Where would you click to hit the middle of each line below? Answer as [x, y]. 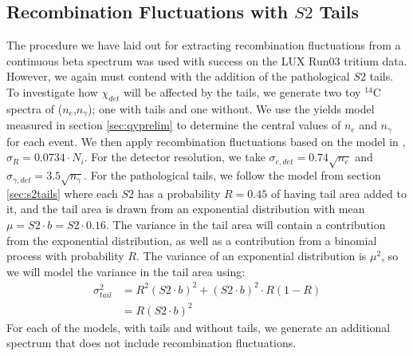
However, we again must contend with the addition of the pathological [178, 76]
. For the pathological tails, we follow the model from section [232, 175]
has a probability [179, 193]
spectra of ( [35, 108]
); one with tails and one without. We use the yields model [231, 108]
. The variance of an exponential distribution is [251, 256]
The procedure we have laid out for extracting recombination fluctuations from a [204, 45]
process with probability [65, 256]
